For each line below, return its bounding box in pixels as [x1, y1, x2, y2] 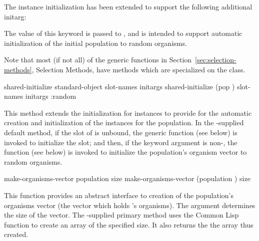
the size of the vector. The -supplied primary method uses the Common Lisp [4, 210, 239, 220]
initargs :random [25, 91, 76, 101]
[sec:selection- [195, 54, 236, 65]
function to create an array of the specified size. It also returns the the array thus [4, 219, 253, 230]
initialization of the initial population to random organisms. [4, 37, 187, 48]
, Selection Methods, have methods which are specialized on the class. [31, 64, 245, 74]
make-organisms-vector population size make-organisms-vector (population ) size [4, 173, 250, 184]
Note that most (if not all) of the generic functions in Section [4, 54, 192, 65]
